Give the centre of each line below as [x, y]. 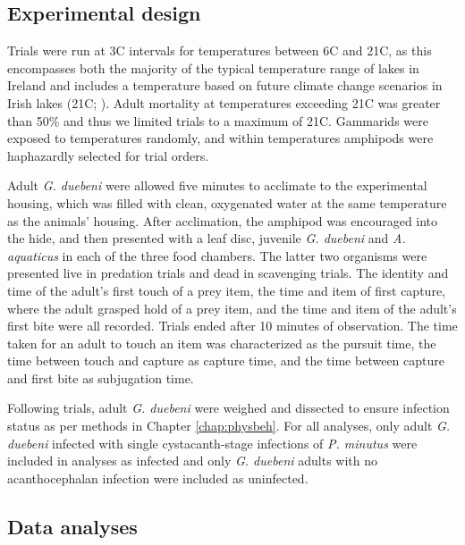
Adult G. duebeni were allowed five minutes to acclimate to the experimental [217, 185]
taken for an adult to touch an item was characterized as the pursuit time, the [222, 343]
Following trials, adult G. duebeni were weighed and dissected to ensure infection [228, 408]
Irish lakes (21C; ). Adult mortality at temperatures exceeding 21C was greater [224, 102]
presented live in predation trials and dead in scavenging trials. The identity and [228, 273]
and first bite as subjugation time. [101, 377]
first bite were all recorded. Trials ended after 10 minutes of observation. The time [232, 326]
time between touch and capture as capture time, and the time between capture [226, 361]
